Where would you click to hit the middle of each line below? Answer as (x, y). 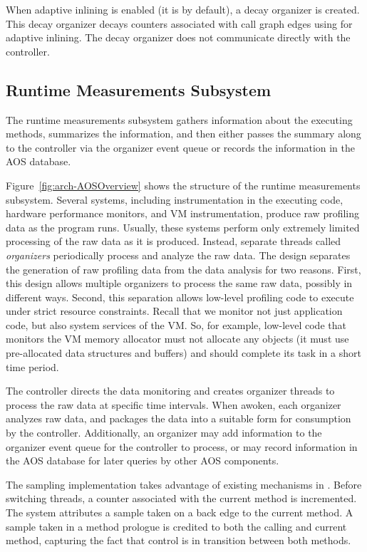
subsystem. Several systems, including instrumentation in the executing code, (175, 199)
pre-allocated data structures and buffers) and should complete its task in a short (183, 353)
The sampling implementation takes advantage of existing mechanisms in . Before (184, 484)
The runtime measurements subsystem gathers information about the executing (179, 119)
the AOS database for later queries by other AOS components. (143, 460)
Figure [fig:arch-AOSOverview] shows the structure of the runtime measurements (183, 185)
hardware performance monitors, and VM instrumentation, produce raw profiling (183, 213)
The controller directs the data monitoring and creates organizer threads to (170, 391)
